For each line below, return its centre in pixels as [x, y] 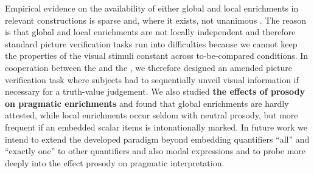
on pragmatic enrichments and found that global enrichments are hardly [147, 103]
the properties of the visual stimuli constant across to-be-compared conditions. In [157, 56]
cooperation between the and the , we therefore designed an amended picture [148, 67]
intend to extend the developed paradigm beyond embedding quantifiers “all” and [157, 139]
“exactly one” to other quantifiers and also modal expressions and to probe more [155, 151]
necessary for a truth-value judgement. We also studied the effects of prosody [155, 91]
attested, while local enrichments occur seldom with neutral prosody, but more [152, 115]
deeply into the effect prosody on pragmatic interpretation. [115, 162]
